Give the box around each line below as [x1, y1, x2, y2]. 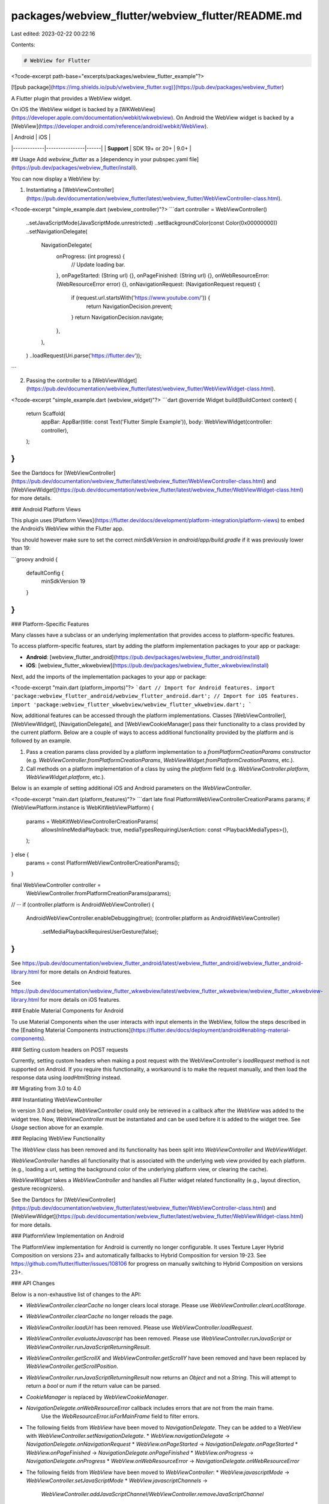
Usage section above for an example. [11, 1124, 104, 1131]
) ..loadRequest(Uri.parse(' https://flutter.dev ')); [26, 352, 142, 359]
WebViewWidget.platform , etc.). [26, 773, 105, 780]
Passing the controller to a [26, 377, 91, 384]
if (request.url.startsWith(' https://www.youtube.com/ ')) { [71, 294, 210, 301]
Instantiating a [26, 186, 61, 194]
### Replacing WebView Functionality [11, 1135, 105, 1142]
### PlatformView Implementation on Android [11, 1232, 124, 1239]
